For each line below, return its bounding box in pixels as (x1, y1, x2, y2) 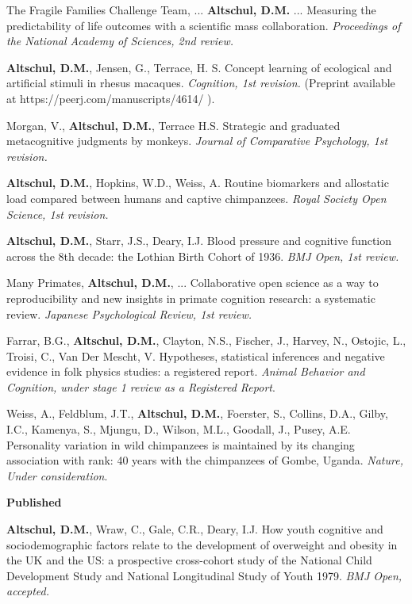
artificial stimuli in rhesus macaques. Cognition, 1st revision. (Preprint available (6, 75, 395, 91)
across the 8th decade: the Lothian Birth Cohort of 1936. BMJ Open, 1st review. (6, 247, 399, 264)
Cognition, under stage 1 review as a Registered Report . (6, 378, 275, 395)
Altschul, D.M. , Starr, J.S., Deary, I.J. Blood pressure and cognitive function (6, 232, 392, 249)
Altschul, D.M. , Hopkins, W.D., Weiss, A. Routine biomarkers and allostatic (6, 174, 389, 191)
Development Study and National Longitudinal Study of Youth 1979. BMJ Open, (6, 567, 402, 583)
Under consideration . (6, 467, 108, 484)
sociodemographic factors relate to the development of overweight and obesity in (6, 536, 398, 552)
